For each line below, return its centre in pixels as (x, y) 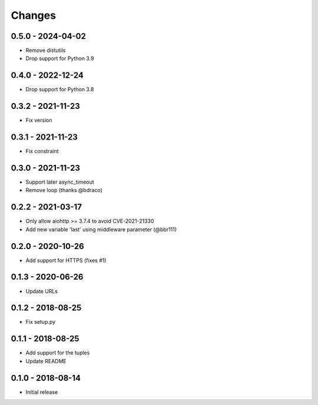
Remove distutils (46, 51)
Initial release (42, 392)
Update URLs (42, 291)
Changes (33, 15)
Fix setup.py (41, 322)
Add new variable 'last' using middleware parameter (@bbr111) (101, 229)
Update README (46, 361)
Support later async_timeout (60, 182)
